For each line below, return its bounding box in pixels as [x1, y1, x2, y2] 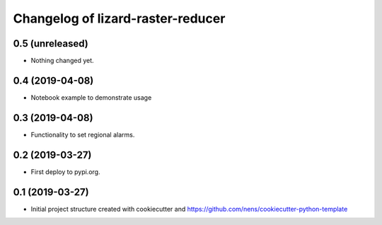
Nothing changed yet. [30, 57, 95, 65]
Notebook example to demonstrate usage [30, 93, 152, 102]
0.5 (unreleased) [13, 37, 88, 50]
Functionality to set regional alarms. [30, 130, 135, 139]
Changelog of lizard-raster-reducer [13, 11, 226, 26]
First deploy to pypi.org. [30, 167, 100, 176]
